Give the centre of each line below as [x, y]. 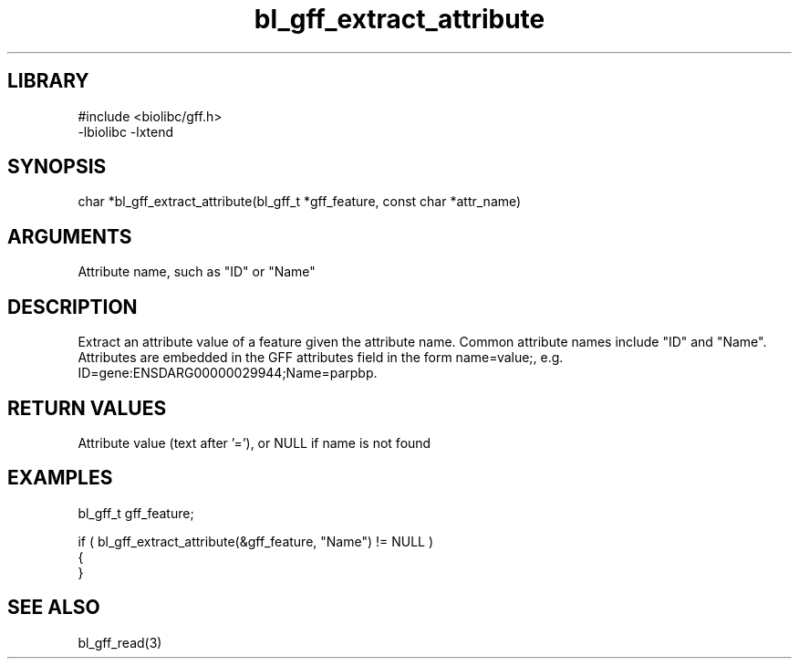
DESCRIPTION [73, 307]
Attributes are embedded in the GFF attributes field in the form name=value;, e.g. [321, 358]
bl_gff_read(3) [120, 642]
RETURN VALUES [87, 408]
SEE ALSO [54, 608]
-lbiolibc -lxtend [126, 131]
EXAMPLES [60, 478]
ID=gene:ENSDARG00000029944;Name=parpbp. [228, 373]
